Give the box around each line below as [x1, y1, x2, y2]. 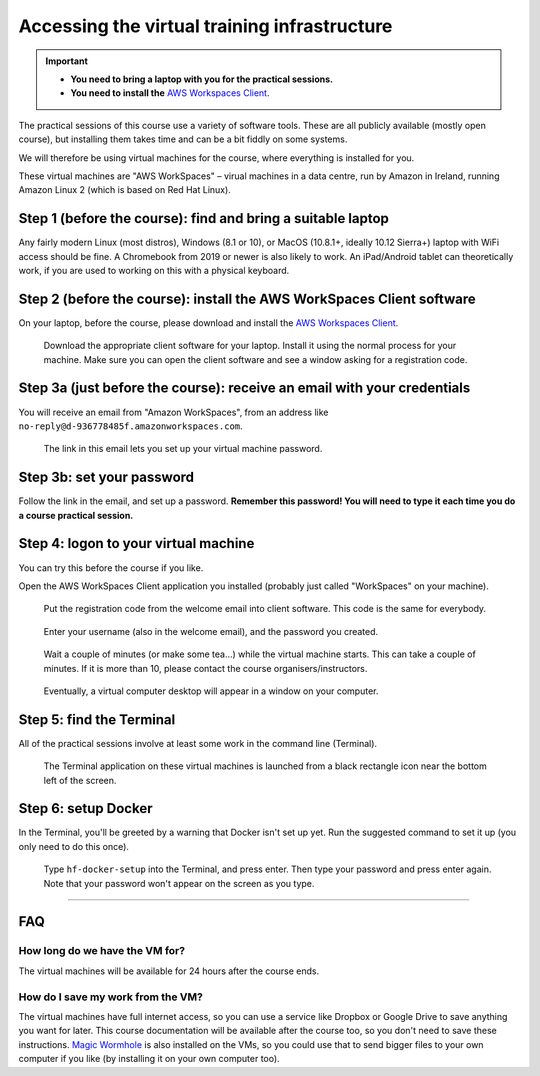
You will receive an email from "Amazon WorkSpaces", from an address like [18, 406, 329, 418]
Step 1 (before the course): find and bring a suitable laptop [18, 210, 390, 227]
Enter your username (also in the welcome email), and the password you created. [43, 625, 379, 637]
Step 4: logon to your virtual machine [18, 535, 255, 552]
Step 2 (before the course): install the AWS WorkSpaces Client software [18, 290, 476, 307]
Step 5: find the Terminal [18, 711, 176, 728]
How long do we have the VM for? [18, 944, 185, 958]
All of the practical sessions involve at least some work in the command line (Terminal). [18, 737, 378, 749]
